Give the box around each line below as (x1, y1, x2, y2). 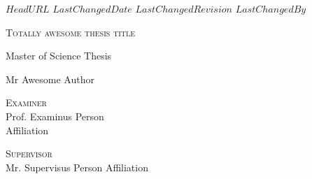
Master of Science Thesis (6, 48, 112, 63)
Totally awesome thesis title (6, 24, 136, 39)
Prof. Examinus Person (6, 108, 104, 123)
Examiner (6, 95, 47, 110)
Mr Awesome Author (6, 71, 94, 86)
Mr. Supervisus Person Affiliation (6, 159, 148, 174)
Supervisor (6, 146, 52, 161)
